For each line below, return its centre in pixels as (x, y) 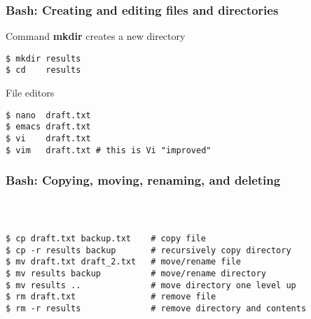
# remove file (184, 297)
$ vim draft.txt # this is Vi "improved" (109, 150)
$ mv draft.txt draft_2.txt (71, 262)
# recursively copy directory (221, 250)
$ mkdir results (43, 58)
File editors (30, 93)
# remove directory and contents (229, 309)
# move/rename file (196, 262)
